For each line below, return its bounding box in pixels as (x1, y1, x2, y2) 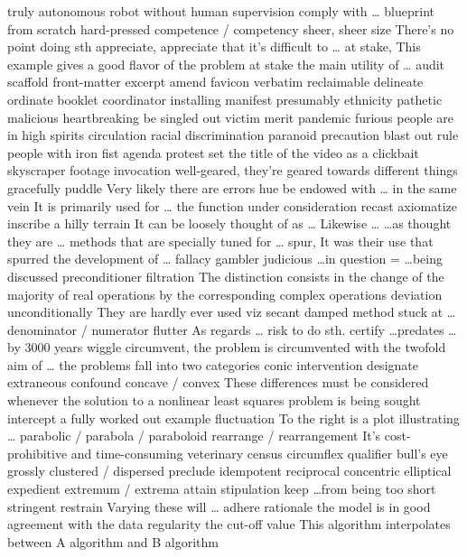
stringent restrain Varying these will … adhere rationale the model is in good (7, 497, 431, 515)
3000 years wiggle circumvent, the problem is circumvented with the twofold (24, 338, 446, 357)
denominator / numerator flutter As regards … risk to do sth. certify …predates (7, 320, 444, 339)
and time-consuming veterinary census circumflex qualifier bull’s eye (70, 443, 448, 462)
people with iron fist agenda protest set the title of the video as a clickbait (7, 143, 419, 162)
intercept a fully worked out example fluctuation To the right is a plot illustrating (7, 408, 460, 427)
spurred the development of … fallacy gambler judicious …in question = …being (7, 249, 443, 268)
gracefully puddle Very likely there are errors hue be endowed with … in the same (7, 178, 457, 197)
